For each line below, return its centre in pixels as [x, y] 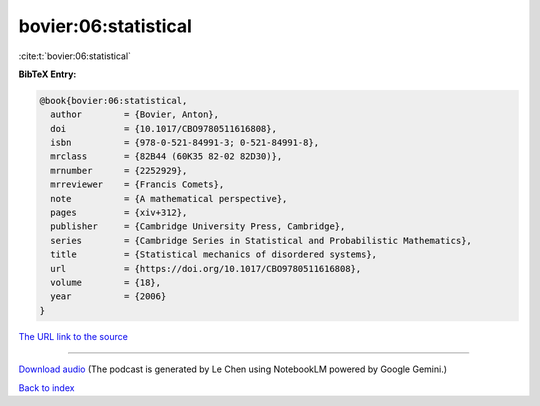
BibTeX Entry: [47, 74]
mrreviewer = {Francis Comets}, [137, 184]
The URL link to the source [73, 336]
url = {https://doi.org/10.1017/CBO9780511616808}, [206, 268]
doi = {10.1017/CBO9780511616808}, [163, 128]
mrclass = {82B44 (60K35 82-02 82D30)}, [166, 156]
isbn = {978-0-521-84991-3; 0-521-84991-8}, [185, 143]
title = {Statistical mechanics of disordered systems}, [214, 254]
